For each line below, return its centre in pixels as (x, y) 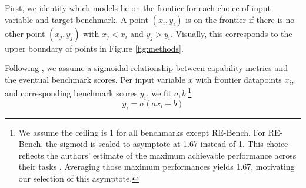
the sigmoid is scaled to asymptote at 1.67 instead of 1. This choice (167, 144)
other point (25, 33)
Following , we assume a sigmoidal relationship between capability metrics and (146, 68)
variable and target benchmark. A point (76, 19)
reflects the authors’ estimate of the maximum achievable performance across (157, 155)
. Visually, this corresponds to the (231, 33)
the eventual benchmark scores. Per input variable (95, 79)
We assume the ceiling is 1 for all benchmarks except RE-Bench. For (142, 132)
